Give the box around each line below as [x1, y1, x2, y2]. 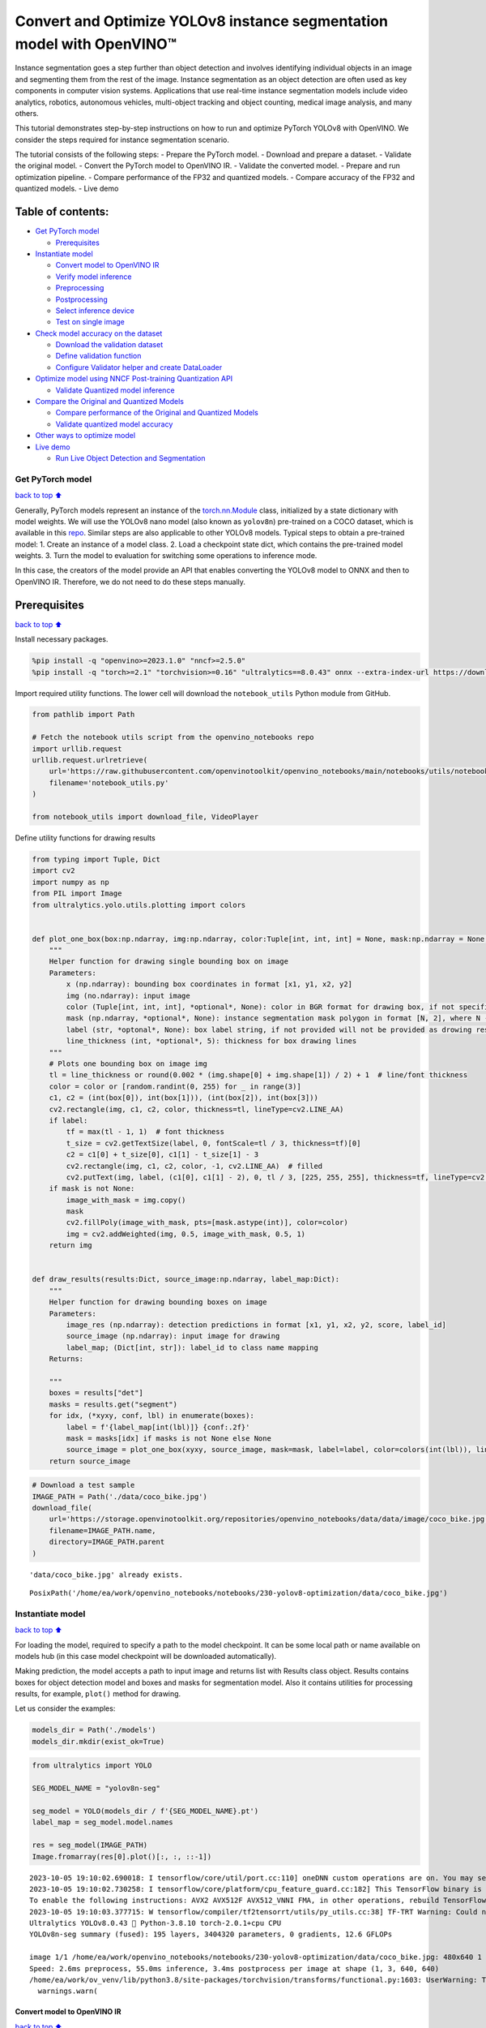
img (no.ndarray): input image [66, 990, 190, 1000]
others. [15, 108, 40, 118]
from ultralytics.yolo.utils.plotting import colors [32, 900, 246, 909]
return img [49, 1241, 92, 1250]
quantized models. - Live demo [15, 183, 119, 194]
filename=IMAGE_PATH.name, [49, 1526, 157, 1535]
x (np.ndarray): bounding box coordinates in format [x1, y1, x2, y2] [66, 980, 352, 989]
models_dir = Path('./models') [32, 1725, 157, 1735]
